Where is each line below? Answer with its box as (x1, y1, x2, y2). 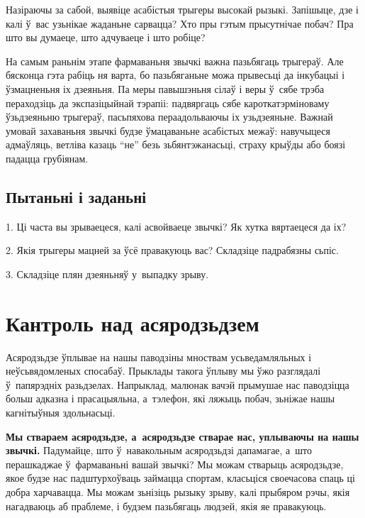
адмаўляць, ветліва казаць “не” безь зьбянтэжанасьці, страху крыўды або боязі (6, 137, 346, 152)
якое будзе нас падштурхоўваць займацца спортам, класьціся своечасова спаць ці (6, 470, 355, 485)
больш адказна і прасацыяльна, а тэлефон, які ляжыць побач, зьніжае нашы (6, 391, 335, 406)
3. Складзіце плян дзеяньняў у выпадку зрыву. (6, 266, 209, 281)
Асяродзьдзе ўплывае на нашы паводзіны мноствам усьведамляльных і (6, 349, 312, 364)
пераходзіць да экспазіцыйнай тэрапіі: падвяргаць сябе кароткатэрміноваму (6, 95, 330, 110)
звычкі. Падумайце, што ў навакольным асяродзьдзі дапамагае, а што (6, 443, 313, 458)
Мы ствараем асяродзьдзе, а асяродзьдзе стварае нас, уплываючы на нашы (6, 429, 359, 443)
